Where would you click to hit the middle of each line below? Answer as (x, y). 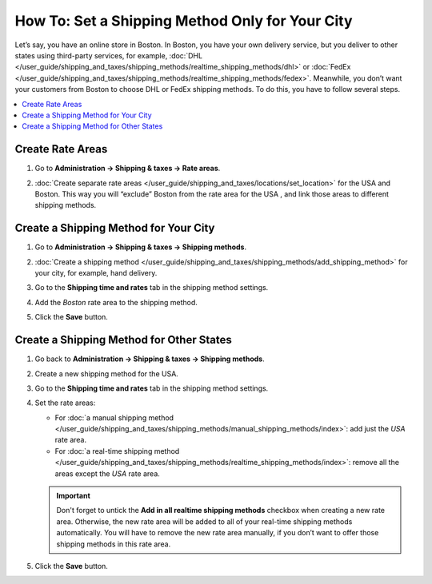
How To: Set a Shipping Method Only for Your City (184, 21)
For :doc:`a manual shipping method (114, 417)
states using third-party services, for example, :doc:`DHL (109, 55)
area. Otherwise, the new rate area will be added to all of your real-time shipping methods (204, 521)
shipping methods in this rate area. (114, 544)
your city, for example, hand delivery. (96, 273)
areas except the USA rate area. (107, 473)
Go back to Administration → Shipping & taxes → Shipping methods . (150, 359)
